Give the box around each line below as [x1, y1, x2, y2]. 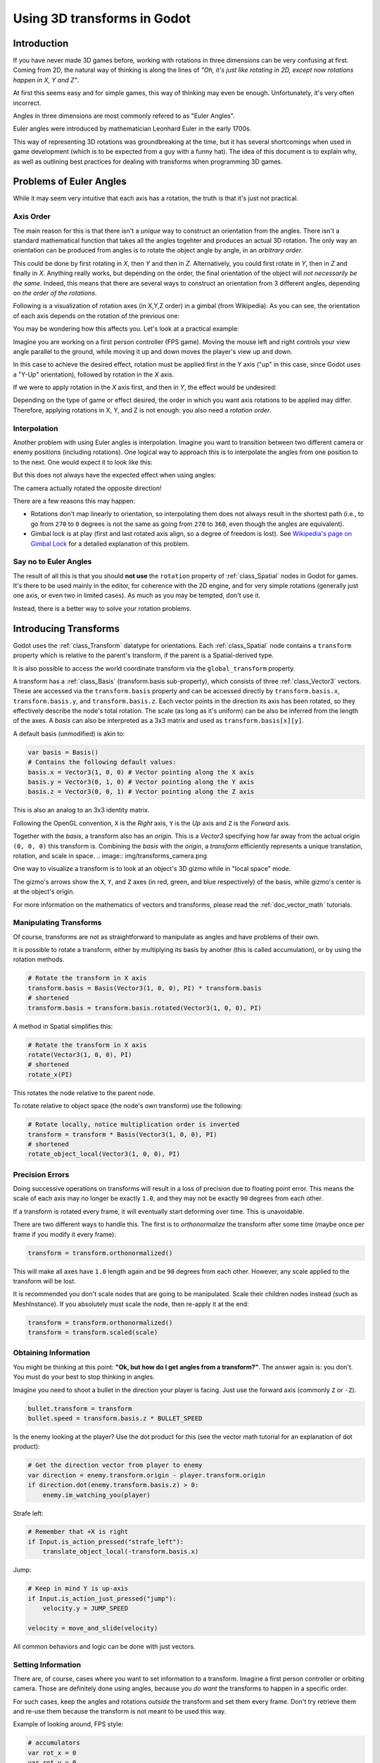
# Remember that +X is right [27, 1527, 129, 1536]
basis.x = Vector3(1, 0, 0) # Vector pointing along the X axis [27, 768, 255, 776]
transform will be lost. [13, 1276, 77, 1285]
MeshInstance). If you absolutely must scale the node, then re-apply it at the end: [13, 1300, 249, 1308]
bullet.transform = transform [27, 1404, 132, 1413]
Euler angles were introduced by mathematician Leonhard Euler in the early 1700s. [13, 124, 252, 133]
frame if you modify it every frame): [13, 1230, 116, 1238]
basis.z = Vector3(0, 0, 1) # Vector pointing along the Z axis [27, 788, 255, 796]
